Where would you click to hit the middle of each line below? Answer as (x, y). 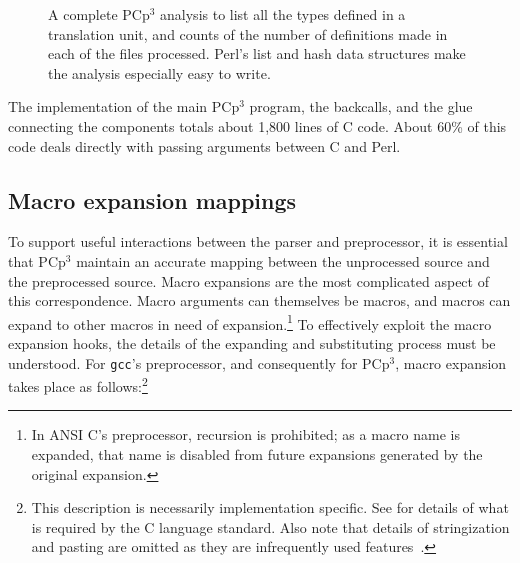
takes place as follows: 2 (78, 384)
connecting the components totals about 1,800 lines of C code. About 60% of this (257, 125)
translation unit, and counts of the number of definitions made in (248, 33)
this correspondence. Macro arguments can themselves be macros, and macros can (259, 300)
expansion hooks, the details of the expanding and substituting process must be (252, 342)
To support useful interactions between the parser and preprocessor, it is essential (258, 241)
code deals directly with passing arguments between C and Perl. (204, 145)
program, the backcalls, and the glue (361, 106)
